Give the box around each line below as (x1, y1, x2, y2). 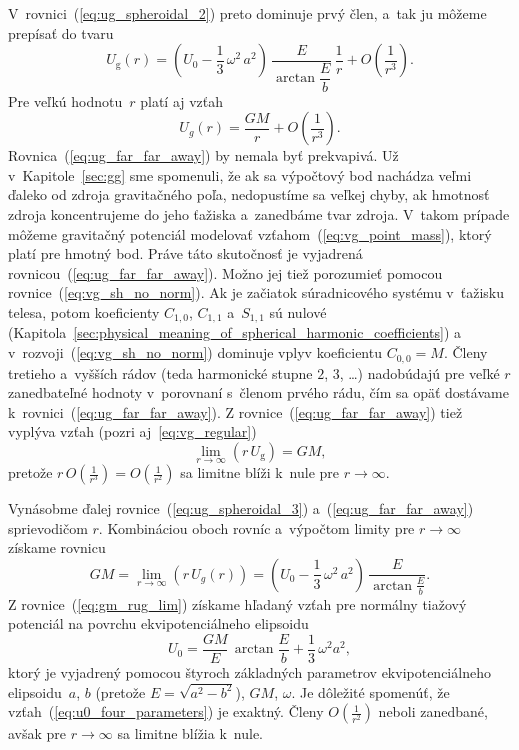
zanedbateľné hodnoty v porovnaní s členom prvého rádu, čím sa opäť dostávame (8, 382, 509, 403)
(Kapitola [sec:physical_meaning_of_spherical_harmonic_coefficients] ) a (8, 322, 462, 343)
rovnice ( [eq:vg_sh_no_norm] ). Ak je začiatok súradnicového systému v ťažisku (8, 282, 504, 303)
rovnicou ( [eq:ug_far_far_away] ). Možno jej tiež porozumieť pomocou (8, 262, 443, 283)
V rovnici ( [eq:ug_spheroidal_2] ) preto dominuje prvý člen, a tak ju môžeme (8, 3, 487, 23)
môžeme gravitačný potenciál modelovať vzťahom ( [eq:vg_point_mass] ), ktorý (8, 223, 492, 244)
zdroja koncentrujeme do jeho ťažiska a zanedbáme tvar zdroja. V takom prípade (8, 204, 510, 225)
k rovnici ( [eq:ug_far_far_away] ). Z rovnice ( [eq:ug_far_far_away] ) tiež (8, 401, 463, 422)
